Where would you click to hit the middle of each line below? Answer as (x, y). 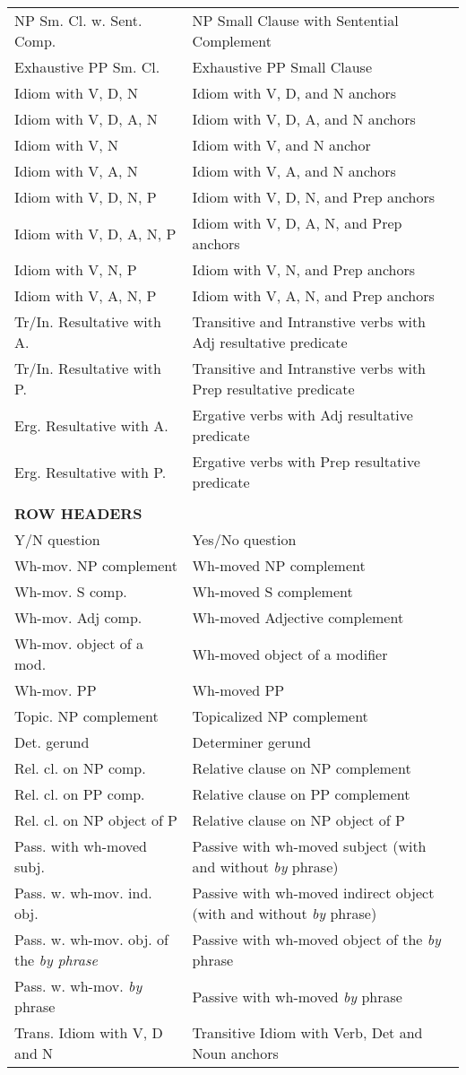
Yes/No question (244, 539)
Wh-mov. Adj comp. (78, 617)
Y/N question (57, 539)
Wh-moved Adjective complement (298, 617)
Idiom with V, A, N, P (86, 295)
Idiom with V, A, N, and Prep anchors (313, 295)
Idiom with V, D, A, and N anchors (304, 119)
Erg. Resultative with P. (91, 472)
